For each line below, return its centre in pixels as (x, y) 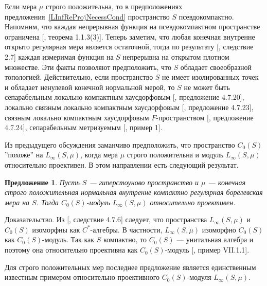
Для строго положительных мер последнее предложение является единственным (130, 267)
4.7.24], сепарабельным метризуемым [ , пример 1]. (84, 127)
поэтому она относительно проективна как (71, 250)
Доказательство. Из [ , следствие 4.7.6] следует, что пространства (106, 219)
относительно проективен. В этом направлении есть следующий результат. (122, 164)
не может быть (207, 87)
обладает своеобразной (216, 67)
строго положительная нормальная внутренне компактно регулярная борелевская (134, 192)
